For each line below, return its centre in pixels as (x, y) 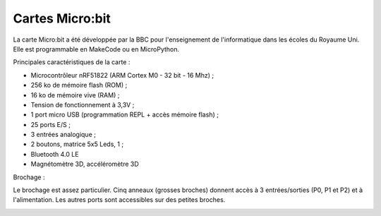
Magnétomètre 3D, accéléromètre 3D (85, 164)
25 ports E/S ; (50, 124)
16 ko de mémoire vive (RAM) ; (75, 95)
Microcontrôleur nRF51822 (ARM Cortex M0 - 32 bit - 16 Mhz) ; (122, 75)
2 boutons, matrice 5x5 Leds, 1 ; (77, 144)
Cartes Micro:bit (62, 18)
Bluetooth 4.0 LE (55, 154)
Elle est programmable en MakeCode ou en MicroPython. (96, 49)
